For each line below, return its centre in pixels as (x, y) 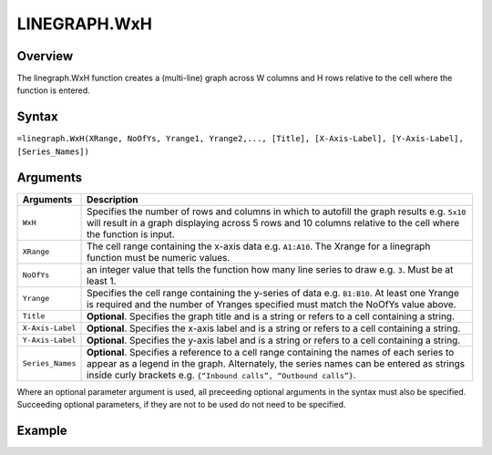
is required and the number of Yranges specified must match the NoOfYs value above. (272, 304)
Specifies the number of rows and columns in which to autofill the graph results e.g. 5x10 (277, 212)
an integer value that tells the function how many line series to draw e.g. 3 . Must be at (270, 269)
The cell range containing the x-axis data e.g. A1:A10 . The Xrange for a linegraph (259, 246)
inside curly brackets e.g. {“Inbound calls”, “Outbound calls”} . (221, 375)
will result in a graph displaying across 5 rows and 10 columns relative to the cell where (273, 222)
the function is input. (131, 234)
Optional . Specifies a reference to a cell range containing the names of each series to (271, 352)
